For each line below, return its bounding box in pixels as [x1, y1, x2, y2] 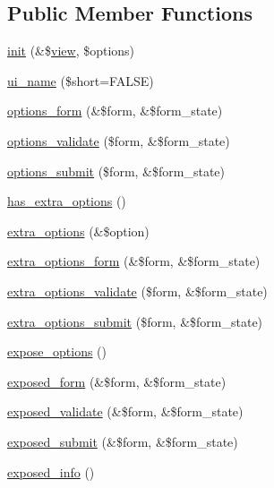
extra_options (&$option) [7, 221, 150, 240]
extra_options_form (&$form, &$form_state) [7, 252, 261, 270]
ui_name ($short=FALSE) [7, 71, 154, 90]
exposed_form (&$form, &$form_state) [7, 372, 227, 390]
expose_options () [7, 342, 107, 361]
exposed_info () [7, 462, 95, 481]
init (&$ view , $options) [7, 41, 135, 60]
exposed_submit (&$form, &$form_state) [7, 432, 238, 450]
